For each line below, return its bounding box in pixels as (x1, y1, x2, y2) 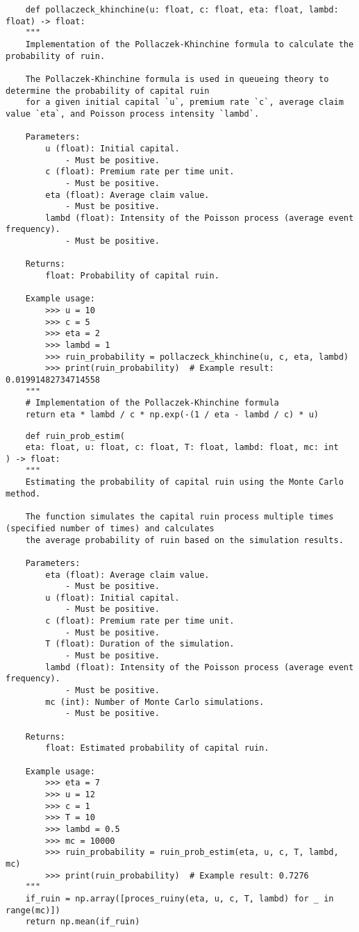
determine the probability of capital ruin (6, 85, 210, 96)
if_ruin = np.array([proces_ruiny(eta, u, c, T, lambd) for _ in (25, 893, 334, 904)
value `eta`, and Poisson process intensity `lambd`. (6, 108, 260, 119)
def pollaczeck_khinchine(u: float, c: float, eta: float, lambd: (25, 5, 339, 15)
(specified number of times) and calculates (6, 523, 215, 533)
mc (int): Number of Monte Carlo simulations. (45, 697, 265, 707)
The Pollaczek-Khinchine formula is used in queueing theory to (25, 74, 329, 84)
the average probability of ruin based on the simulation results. (25, 535, 344, 545)
